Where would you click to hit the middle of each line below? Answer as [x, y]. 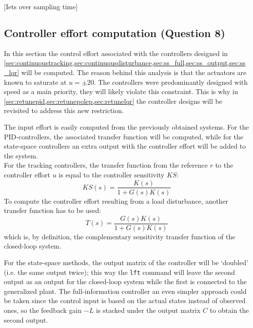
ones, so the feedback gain [43, 310]
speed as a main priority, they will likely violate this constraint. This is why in [121, 91]
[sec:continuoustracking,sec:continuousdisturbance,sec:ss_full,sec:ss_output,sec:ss [125, 63]
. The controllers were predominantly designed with [171, 82]
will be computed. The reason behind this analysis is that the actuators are [134, 72]
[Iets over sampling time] [41, 6]
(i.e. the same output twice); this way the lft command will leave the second [119, 272]
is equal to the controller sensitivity [112, 174]
